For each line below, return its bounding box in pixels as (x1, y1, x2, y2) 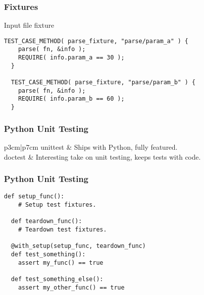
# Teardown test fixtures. (18, 226, 107, 233)
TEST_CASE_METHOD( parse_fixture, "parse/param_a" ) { (4, 37, 189, 45)
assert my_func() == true (18, 259, 103, 266)
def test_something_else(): (11, 275, 103, 283)
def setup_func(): (4, 193, 64, 200)
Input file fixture (4, 20, 54, 30)
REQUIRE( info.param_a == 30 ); (18, 54, 125, 61)
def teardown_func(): (11, 218, 82, 225)
